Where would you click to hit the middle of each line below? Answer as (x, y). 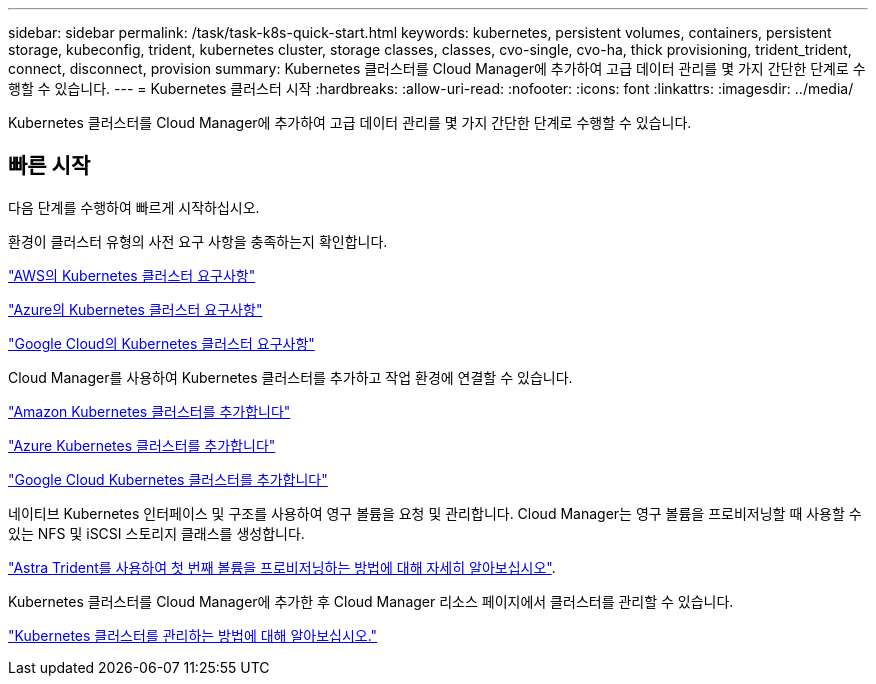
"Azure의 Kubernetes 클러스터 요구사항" (135, 309)
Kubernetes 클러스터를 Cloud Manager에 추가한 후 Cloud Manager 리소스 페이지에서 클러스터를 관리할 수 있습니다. (371, 601)
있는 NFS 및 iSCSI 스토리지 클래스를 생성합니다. (156, 533)
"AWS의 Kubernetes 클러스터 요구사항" (132, 275)
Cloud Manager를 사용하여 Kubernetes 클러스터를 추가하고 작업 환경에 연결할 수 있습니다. (290, 377)
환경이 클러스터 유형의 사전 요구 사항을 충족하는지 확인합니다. (198, 241)
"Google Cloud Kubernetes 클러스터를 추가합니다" (168, 479)
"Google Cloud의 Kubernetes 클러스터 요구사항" (161, 343)
